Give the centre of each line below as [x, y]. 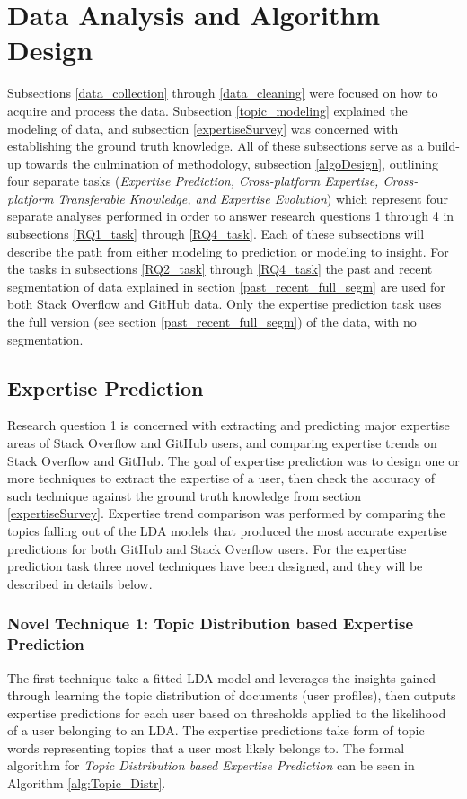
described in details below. [80, 583]
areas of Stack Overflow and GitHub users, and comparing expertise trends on [222, 443]
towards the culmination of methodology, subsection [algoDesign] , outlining [232, 163]
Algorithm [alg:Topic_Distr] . [87, 783]
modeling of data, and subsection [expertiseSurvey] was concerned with [203, 128]
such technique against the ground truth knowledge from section [184, 495]
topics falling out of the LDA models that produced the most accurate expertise [227, 530]
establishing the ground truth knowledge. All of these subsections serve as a [216, 146]
